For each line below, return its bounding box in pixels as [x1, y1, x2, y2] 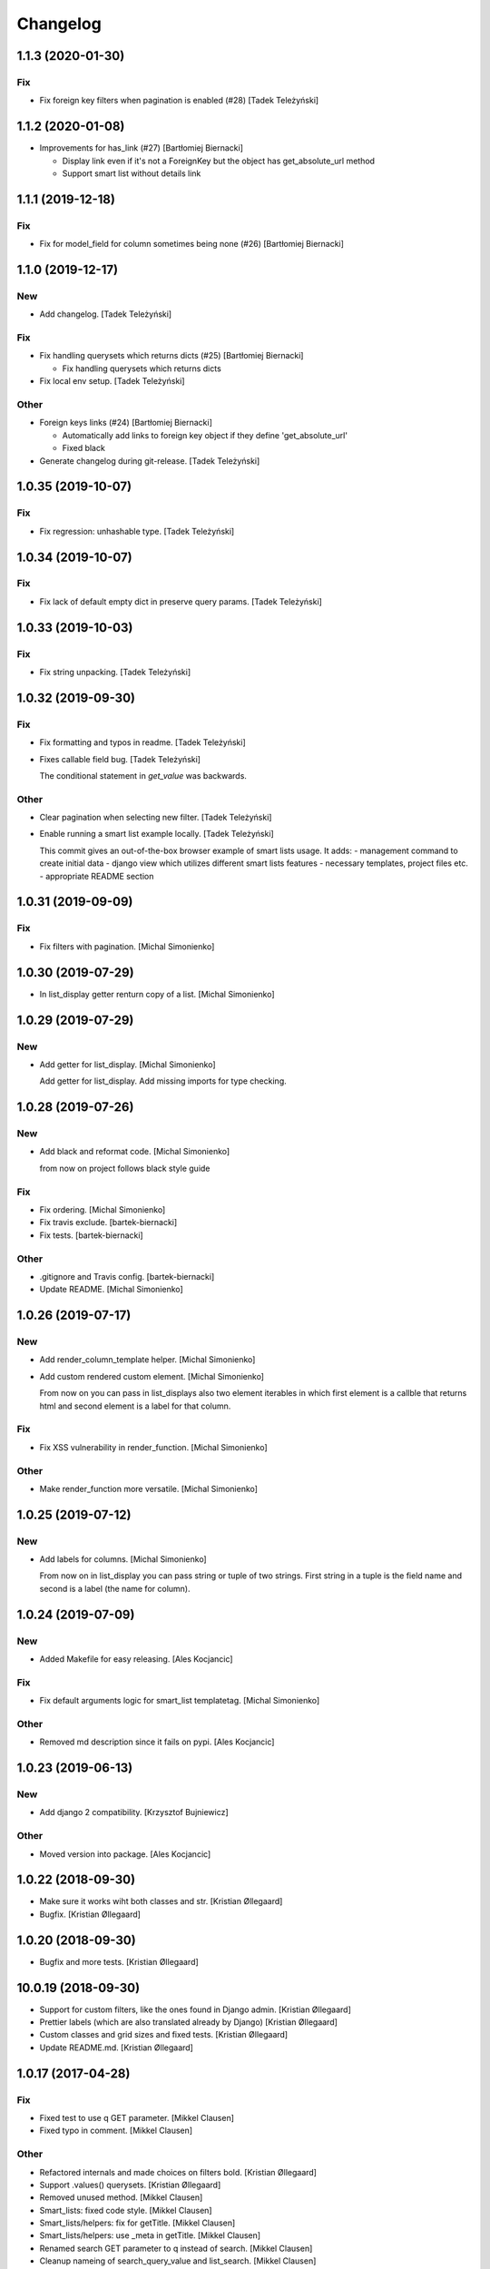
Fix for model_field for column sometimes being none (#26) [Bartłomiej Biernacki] [39, 239, 345, 250]
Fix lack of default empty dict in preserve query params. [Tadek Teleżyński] [39, 595, 322, 607]
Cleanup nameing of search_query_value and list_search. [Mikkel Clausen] [39, 2255, 317, 2266]
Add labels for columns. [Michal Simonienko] [39, 1554, 208, 1565]
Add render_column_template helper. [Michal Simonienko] [39, 1354, 256, 1365]
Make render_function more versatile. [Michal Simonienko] [39, 1483, 259, 1494]
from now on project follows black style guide [39, 1163, 211, 1174]
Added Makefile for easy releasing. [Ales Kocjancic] [39, 1653, 233, 1665]
